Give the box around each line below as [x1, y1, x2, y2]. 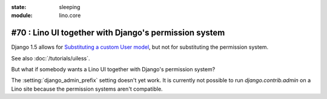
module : [11, 12, 33, 19]
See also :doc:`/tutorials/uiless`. [11, 54, 90, 62]
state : [11, 4, 27, 10]
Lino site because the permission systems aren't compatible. [11, 85, 163, 92]
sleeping [59, 4, 81, 10]
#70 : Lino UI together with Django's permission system [11, 28, 225, 38]
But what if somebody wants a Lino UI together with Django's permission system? [11, 66, 216, 73]
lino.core [59, 12, 81, 19]
